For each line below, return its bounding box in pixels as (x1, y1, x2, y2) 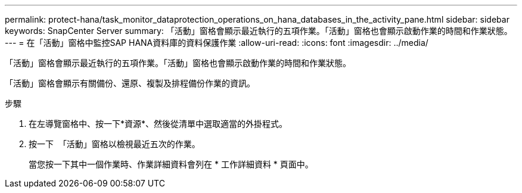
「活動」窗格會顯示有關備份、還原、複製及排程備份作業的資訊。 (5, 78, 255, 88)
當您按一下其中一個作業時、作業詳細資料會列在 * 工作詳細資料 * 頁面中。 (29, 159, 313, 169)
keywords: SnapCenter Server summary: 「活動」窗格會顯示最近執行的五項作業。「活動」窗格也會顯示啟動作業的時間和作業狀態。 (5, 26, 512, 36)
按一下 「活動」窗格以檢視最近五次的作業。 (29, 139, 200, 149)
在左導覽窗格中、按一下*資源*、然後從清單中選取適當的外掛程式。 (29, 119, 288, 129)
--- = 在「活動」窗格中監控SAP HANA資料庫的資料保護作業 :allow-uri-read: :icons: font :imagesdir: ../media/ (5, 38, 428, 48)
